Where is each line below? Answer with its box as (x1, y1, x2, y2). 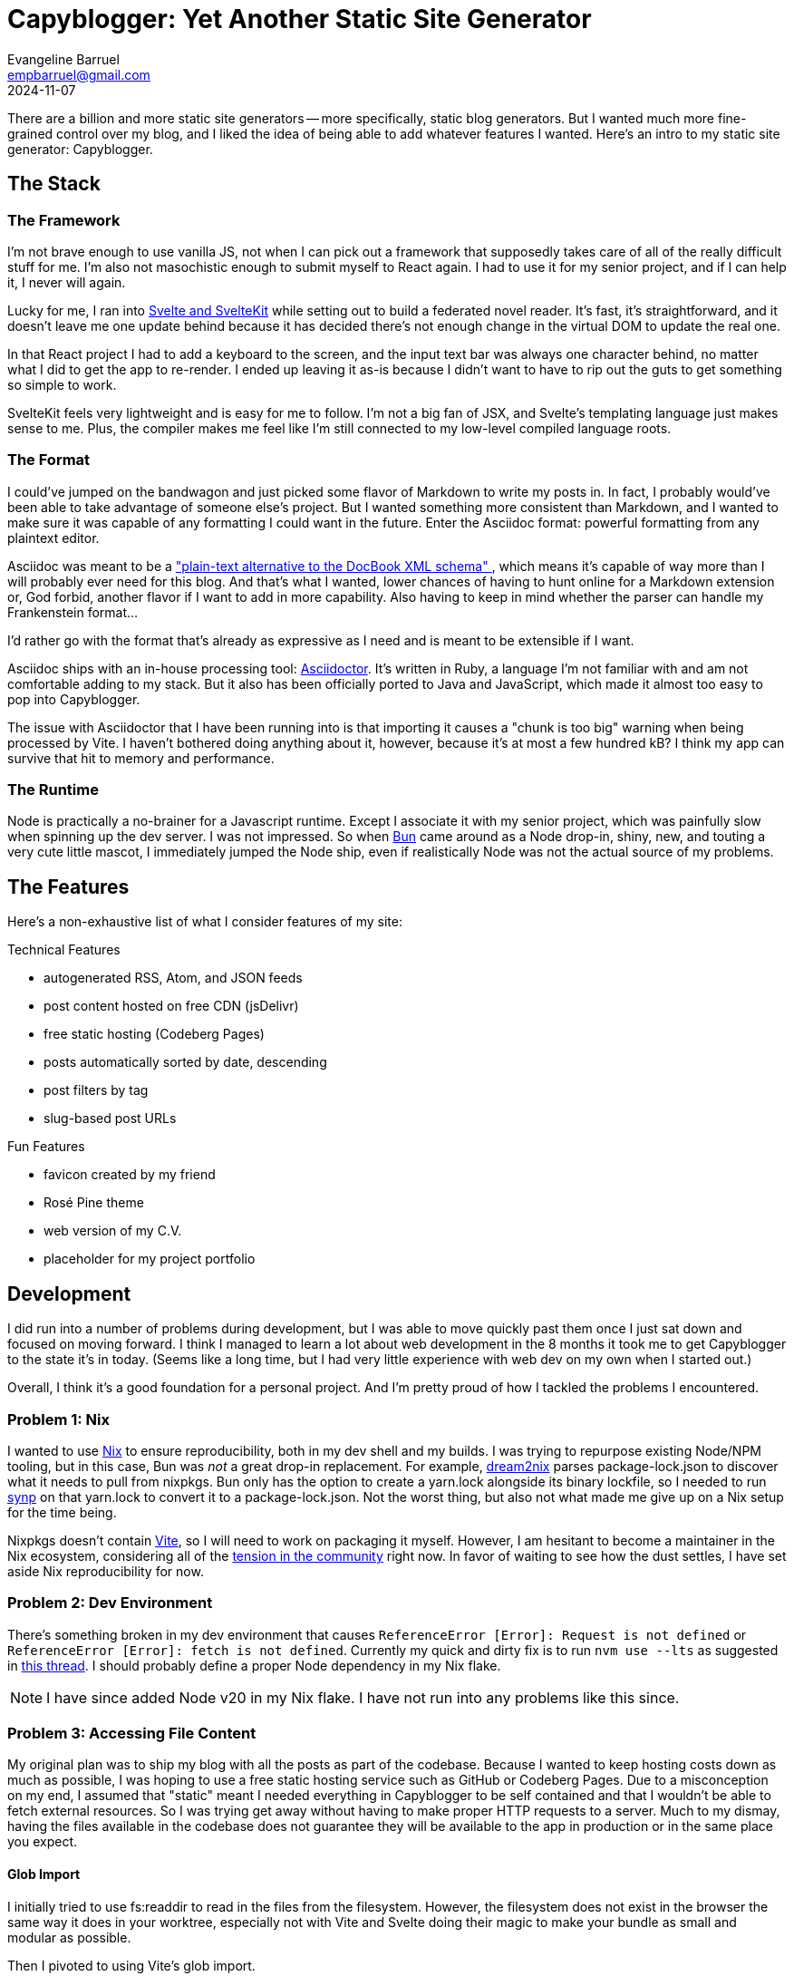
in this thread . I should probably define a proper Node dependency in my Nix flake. (7, 1657, 501, 1673)
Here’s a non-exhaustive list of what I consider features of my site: (7, 914, 402, 930)
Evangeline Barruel (7, 51, 120, 67)
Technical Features (7, 942, 121, 958)
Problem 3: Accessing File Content (7, 1724, 257, 1743)
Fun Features (7, 1138, 85, 1155)
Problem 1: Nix (7, 1409, 110, 1429)
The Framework (7, 210, 121, 229)
